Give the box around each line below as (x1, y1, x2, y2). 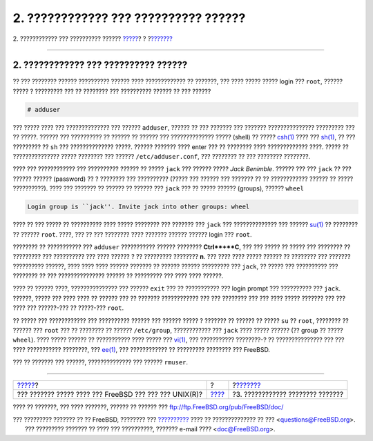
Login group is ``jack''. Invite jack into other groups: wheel (27, 203, 250, 210)
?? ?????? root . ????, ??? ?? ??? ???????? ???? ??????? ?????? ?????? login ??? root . (12, 230, 252, 238)
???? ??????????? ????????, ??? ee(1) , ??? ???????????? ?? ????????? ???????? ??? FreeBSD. (12, 345, 271, 353)
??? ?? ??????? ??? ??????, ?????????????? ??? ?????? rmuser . (12, 358, 189, 366)
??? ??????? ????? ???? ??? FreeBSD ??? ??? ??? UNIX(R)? (17, 389, 203, 399)
